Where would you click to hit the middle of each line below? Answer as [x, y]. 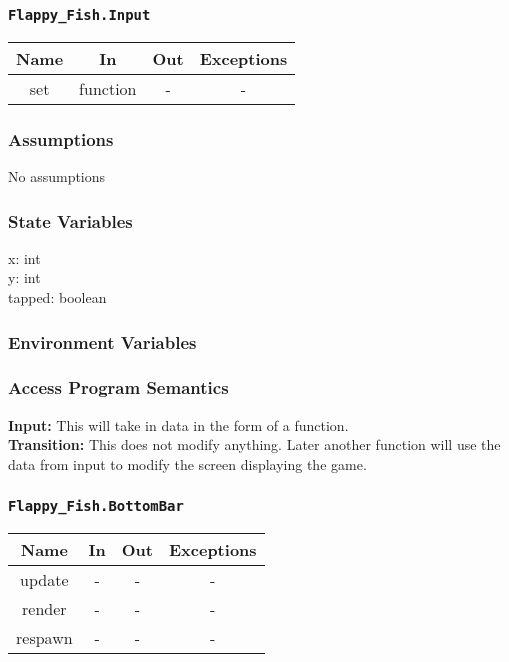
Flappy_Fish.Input [79, 14]
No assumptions [57, 176]
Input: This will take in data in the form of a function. [178, 424]
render [44, 609]
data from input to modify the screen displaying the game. [187, 463]
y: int [24, 277]
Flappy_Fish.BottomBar [96, 506]
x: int [24, 257]
